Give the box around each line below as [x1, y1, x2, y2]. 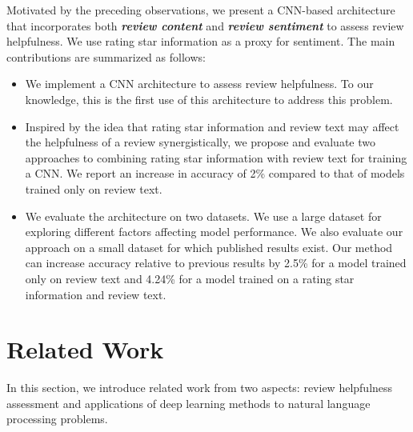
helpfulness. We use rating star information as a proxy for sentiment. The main [6, 33, 395, 50]
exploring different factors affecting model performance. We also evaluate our [25, 223, 403, 240]
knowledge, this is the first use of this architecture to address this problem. [25, 90, 393, 107]
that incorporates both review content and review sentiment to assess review [6, 17, 404, 34]
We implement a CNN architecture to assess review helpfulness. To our [25, 75, 374, 92]
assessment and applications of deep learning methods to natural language [6, 394, 371, 411]
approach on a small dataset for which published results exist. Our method [25, 238, 393, 255]
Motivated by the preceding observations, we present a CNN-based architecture [6, 2, 395, 18]
